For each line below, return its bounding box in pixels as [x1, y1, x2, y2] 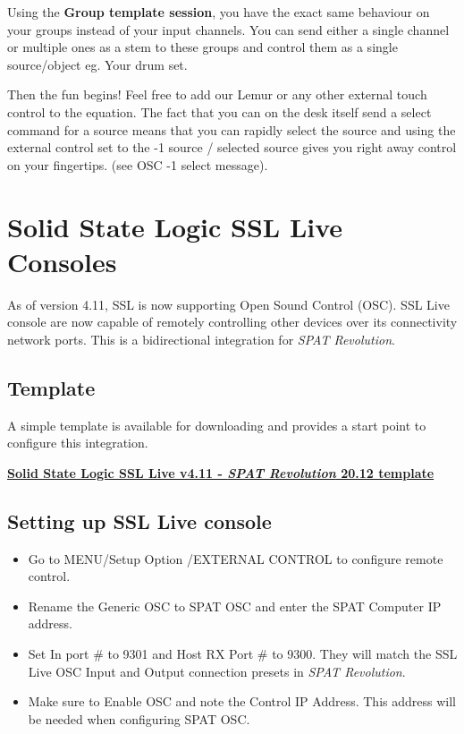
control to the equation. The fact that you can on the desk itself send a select [7, 102, 432, 121]
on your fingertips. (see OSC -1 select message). [7, 155, 268, 174]
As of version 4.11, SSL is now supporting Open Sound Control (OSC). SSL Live [7, 294, 450, 313]
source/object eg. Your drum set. [7, 55, 188, 73]
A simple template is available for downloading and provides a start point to [7, 415, 426, 434]
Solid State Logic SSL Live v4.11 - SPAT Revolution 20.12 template [7, 463, 434, 482]
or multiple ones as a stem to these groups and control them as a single [7, 38, 398, 56]
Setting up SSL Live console [7, 507, 272, 534]
